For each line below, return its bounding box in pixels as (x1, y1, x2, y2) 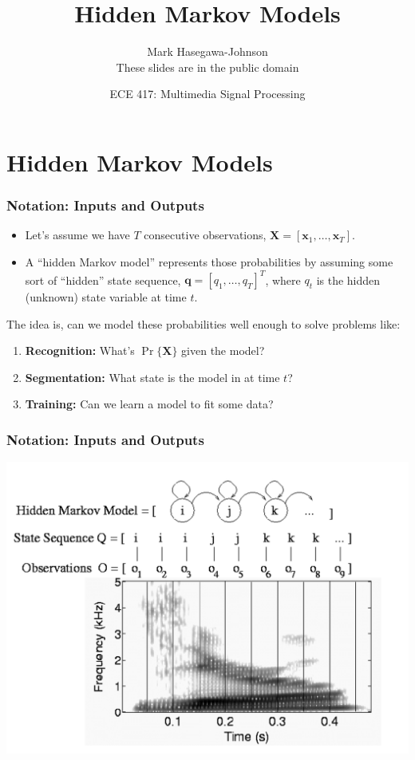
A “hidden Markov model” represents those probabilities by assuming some (25, 253, 393, 270)
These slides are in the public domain (116, 58, 299, 75)
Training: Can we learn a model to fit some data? (25, 396, 274, 412)
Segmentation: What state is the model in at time (25, 368, 280, 385)
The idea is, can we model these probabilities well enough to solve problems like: (6, 315, 401, 332)
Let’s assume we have (25, 226, 130, 243)
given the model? (181, 342, 265, 359)
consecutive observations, (144, 226, 267, 243)
